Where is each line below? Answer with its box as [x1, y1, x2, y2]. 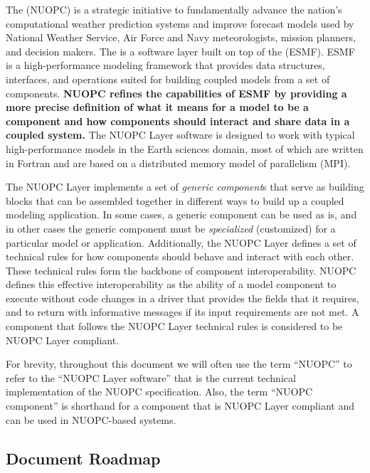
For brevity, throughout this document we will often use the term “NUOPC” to [6, 356, 352, 371]
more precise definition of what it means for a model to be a [6, 100, 309, 115]
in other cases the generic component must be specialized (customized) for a [6, 220, 336, 235]
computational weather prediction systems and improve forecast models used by [6, 16, 354, 31]
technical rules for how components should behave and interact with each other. [6, 249, 354, 264]
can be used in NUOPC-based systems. [6, 412, 176, 427]
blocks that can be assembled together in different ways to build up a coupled [6, 193, 344, 208]
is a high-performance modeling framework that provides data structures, [6, 58, 325, 73]
